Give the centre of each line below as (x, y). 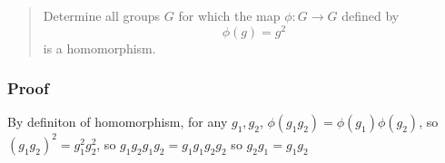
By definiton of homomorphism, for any (118, 122)
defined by (371, 15)
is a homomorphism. (99, 48)
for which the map (229, 15)
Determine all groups (102, 15)
